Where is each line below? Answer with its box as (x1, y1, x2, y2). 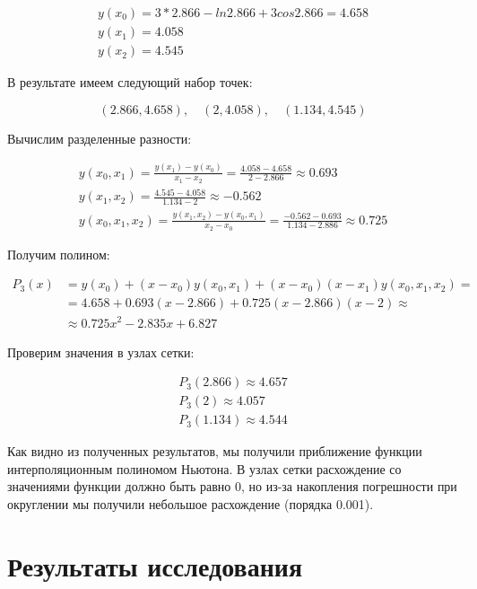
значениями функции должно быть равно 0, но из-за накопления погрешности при (7, 477, 457, 496)
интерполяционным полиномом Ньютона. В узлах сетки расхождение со (7, 459, 402, 478)
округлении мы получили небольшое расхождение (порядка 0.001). (7, 495, 374, 514)
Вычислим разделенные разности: (7, 128, 192, 147)
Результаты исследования (7, 547, 303, 584)
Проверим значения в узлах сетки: (7, 342, 195, 361)
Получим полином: (7, 244, 110, 263)
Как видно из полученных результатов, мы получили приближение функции (7, 442, 422, 461)
